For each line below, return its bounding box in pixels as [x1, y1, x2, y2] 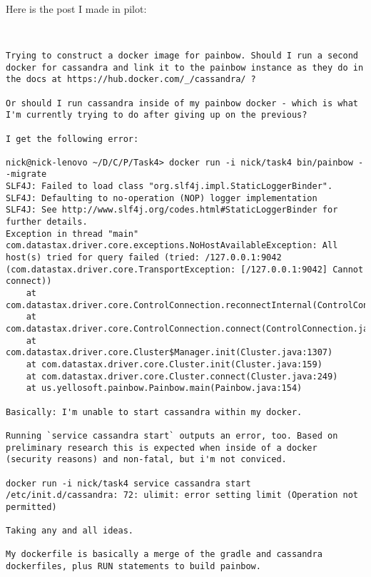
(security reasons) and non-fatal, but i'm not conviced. [6, 454, 287, 465]
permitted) [6, 501, 57, 512]
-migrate [6, 169, 47, 180]
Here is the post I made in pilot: [6, 1, 147, 16]
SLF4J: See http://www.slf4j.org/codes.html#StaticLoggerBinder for [6, 205, 338, 215]
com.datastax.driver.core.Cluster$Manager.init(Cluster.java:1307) [6, 347, 333, 358]
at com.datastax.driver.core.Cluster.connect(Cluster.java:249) [26, 371, 338, 382]
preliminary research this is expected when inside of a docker [6, 442, 317, 453]
